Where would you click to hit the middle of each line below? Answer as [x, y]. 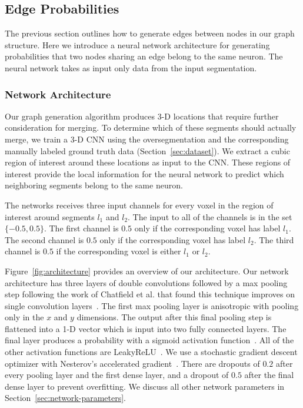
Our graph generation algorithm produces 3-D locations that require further [142, 116]
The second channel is [44, 239]
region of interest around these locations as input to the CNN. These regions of [148, 162]
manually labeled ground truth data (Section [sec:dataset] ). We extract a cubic [147, 150]
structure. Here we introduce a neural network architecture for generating [137, 44]
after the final [269, 375]
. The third [274, 239]
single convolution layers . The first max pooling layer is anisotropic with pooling [152, 305]
